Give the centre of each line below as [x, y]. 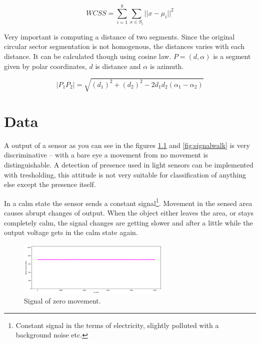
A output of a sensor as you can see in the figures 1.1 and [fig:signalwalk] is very [127, 145]
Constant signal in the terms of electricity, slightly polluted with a [117, 325]
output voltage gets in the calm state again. [71, 232]
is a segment [232, 56]
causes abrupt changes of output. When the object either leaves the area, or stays [129, 213]
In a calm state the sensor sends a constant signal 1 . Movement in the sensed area [128, 202]
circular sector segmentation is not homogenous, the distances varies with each [124, 46]
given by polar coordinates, [45, 66]
